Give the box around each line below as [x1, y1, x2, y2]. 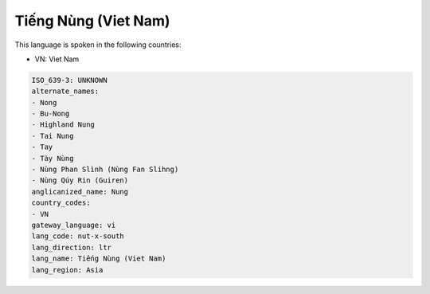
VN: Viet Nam [34, 54, 80, 64]
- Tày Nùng [31, 154, 74, 163]
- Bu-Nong [31, 109, 70, 119]
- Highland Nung [31, 120, 96, 129]
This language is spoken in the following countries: [14, 40, 182, 49]
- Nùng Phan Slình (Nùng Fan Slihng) [31, 165, 179, 174]
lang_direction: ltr [31, 243, 111, 252]
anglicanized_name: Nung [31, 187, 129, 196]
